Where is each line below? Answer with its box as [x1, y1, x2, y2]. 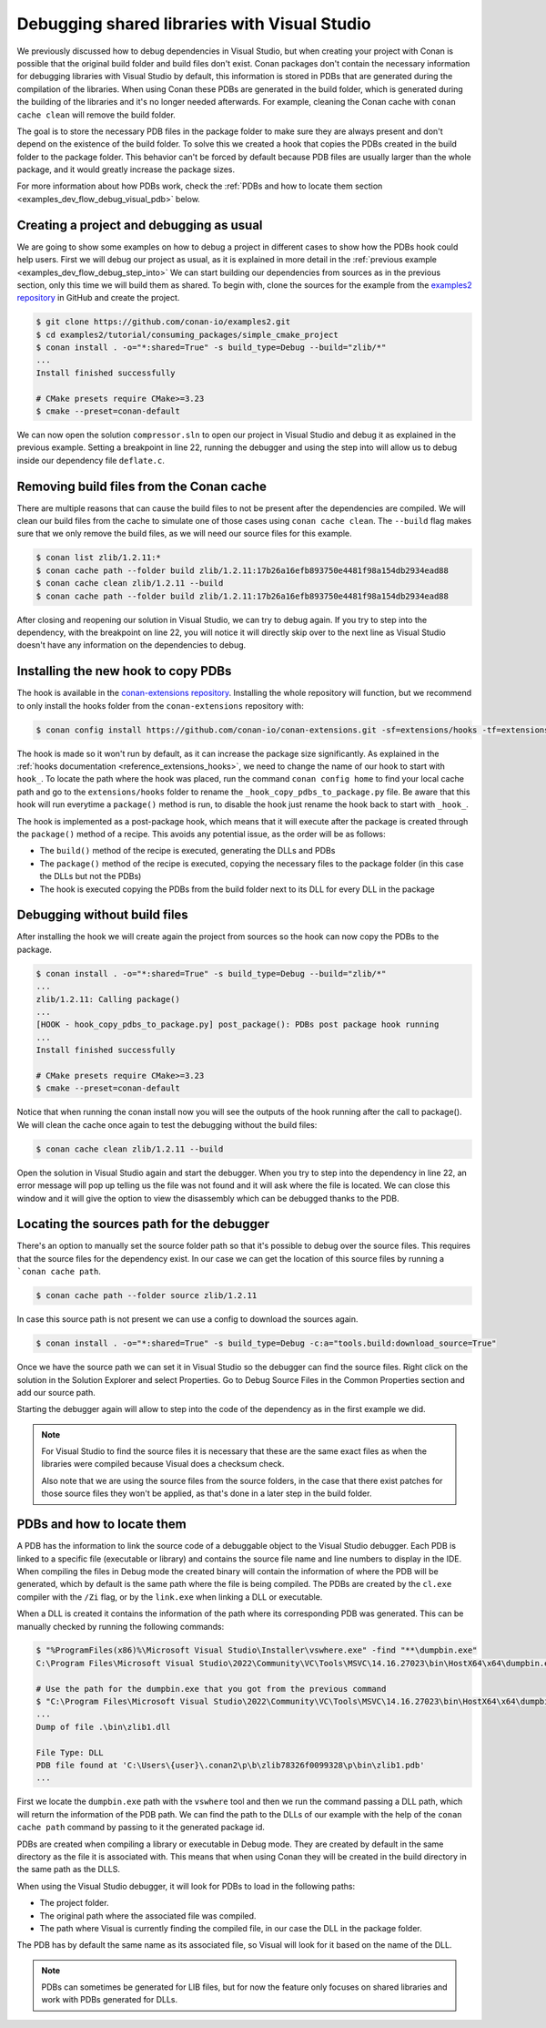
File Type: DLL [35, 1747, 104, 1757]
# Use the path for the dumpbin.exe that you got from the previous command [35, 1684, 387, 1694]
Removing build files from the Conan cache [16, 478, 268, 494]
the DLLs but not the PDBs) [39, 871, 142, 882]
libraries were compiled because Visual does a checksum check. [41, 1459, 285, 1470]
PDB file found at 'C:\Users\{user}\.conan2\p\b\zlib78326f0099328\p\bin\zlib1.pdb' [35, 1760, 425, 1770]
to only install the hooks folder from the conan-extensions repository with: [16, 700, 304, 711]
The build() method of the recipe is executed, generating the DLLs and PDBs [39, 845, 336, 856]
